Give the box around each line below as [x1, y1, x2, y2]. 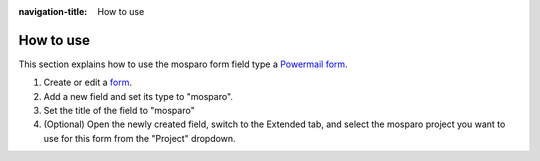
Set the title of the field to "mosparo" [43, 105, 195, 117]
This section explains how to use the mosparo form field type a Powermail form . [18, 58, 349, 70]
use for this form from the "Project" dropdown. [43, 132, 236, 144]
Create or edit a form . [43, 76, 132, 89]
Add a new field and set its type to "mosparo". [43, 90, 234, 102]
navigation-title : [18, 6, 88, 17]
